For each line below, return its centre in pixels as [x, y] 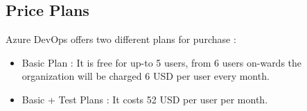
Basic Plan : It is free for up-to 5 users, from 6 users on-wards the [162, 62]
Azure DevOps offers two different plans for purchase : [121, 39]
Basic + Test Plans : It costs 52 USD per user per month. [145, 99]
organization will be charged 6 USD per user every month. [146, 76]
